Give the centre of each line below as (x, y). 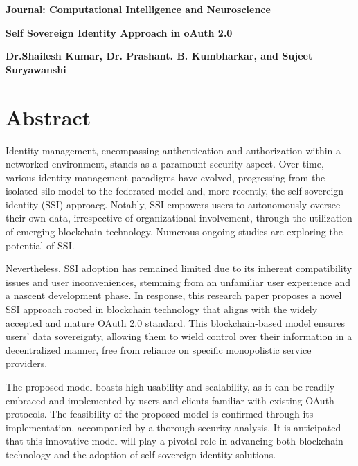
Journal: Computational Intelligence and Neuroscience (138, 9)
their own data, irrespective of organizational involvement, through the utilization (179, 218)
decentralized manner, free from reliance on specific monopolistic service (159, 349)
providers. (27, 363)
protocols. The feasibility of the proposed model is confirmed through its (160, 414)
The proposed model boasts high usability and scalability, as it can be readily (170, 386)
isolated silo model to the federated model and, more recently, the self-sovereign (175, 191)
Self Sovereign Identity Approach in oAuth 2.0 (119, 32)
